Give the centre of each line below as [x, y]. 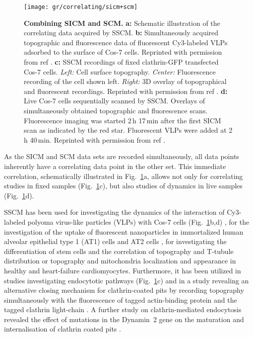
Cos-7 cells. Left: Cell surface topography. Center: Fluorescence [120, 71]
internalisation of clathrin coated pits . [63, 329]
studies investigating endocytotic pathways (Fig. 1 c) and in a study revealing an [126, 280]
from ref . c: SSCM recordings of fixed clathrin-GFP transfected [121, 62]
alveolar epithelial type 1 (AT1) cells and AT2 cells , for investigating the [115, 241]
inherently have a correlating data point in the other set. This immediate [115, 166]
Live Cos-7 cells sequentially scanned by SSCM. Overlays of [114, 101]
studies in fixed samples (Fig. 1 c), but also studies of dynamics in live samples [123, 186]
